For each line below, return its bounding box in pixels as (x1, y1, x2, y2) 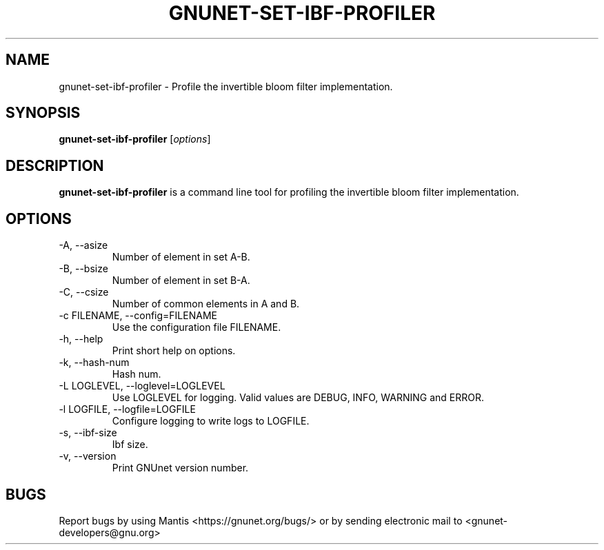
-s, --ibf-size (59, 427, 117, 439)
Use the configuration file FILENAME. (112, 321, 281, 334)
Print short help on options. (112, 345, 236, 357)
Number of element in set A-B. (112, 251, 250, 263)
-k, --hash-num (59, 356, 130, 369)
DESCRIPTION (6, 156, 104, 174)
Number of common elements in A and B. (112, 298, 300, 310)
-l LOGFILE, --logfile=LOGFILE (59, 403, 196, 416)
